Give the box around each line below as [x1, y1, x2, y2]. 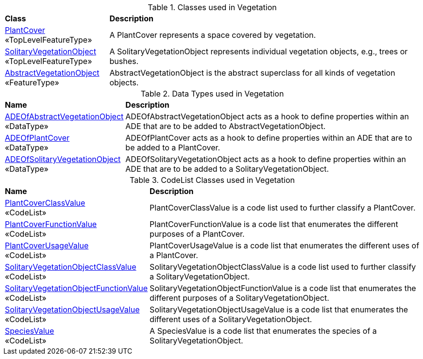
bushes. [109, 56, 139, 66]
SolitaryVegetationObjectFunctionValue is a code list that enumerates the [150, 283, 416, 293]
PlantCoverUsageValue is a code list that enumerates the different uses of [150, 241, 420, 250]
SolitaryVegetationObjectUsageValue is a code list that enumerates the [150, 305, 408, 314]
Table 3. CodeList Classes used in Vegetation [130, 175, 295, 185]
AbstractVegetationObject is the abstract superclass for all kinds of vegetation [109, 68, 395, 78]
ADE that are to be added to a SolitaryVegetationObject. [125, 164, 329, 174]
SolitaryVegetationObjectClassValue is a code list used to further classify [150, 262, 416, 272]
